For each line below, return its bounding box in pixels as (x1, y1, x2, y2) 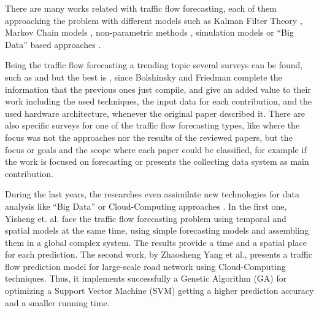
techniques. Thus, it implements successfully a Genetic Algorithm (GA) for (5, 272, 287, 285)
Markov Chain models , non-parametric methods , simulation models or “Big (5, 26, 294, 39)
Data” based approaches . (5, 38, 101, 50)
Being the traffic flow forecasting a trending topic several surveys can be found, (5, 58, 303, 71)
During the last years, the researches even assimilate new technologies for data (5, 188, 299, 200)
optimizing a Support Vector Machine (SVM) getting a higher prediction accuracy (5, 284, 314, 297)
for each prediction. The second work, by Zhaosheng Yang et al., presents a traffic (5, 248, 312, 261)
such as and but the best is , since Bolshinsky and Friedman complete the (5, 70, 282, 83)
